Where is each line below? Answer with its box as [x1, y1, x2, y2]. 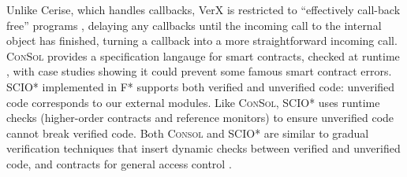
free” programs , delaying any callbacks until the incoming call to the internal [6, 17, 382, 33]
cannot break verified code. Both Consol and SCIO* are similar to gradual [6, 124, 369, 141]
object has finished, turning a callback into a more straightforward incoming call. [6, 32, 398, 49]
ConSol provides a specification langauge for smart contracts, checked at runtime [6, 47, 400, 64]
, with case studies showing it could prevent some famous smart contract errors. [6, 63, 392, 79]
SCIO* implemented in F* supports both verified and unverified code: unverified [6, 78, 395, 94]
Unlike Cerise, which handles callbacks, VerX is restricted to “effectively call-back [6, 2, 401, 17]
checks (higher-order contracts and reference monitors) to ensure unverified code [6, 109, 394, 126]
